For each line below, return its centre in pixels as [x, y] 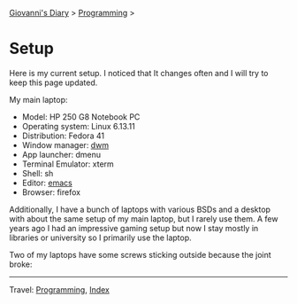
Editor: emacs [47, 183]
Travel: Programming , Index [60, 289]
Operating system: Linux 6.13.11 [78, 126]
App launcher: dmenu [61, 154]
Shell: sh [38, 173]
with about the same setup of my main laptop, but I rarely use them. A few [144, 218]
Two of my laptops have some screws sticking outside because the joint [140, 254]
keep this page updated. [53, 82]
